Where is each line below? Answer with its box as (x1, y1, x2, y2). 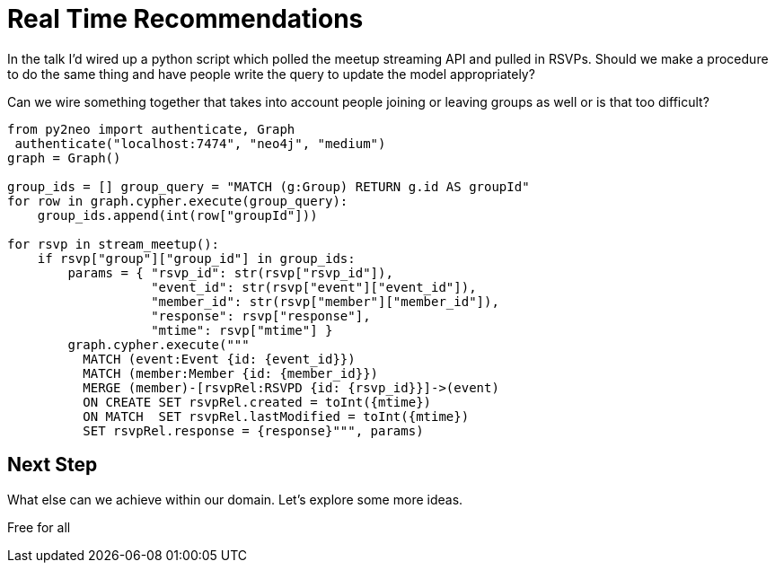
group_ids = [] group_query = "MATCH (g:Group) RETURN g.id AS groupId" (7, 179, 530, 194)
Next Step (7, 453, 98, 477)
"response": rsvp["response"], (151, 308, 371, 323)
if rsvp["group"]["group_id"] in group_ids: (37, 250, 356, 266)
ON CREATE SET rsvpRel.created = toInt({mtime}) (83, 394, 432, 409)
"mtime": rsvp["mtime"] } (151, 322, 333, 338)
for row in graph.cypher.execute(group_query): (7, 193, 348, 208)
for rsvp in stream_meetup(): (7, 236, 220, 251)
